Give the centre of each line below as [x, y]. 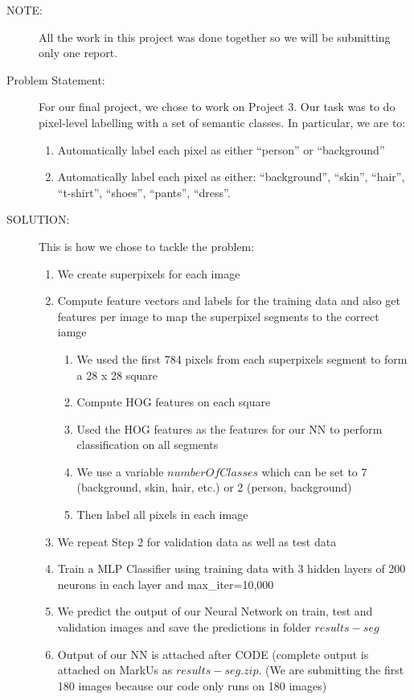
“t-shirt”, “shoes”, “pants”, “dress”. [144, 192]
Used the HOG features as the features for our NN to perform [230, 428]
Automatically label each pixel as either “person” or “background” [221, 149]
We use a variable [120, 471]
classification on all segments [148, 445]
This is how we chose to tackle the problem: [147, 246]
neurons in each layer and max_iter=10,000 [166, 584]
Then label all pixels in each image [162, 515]
